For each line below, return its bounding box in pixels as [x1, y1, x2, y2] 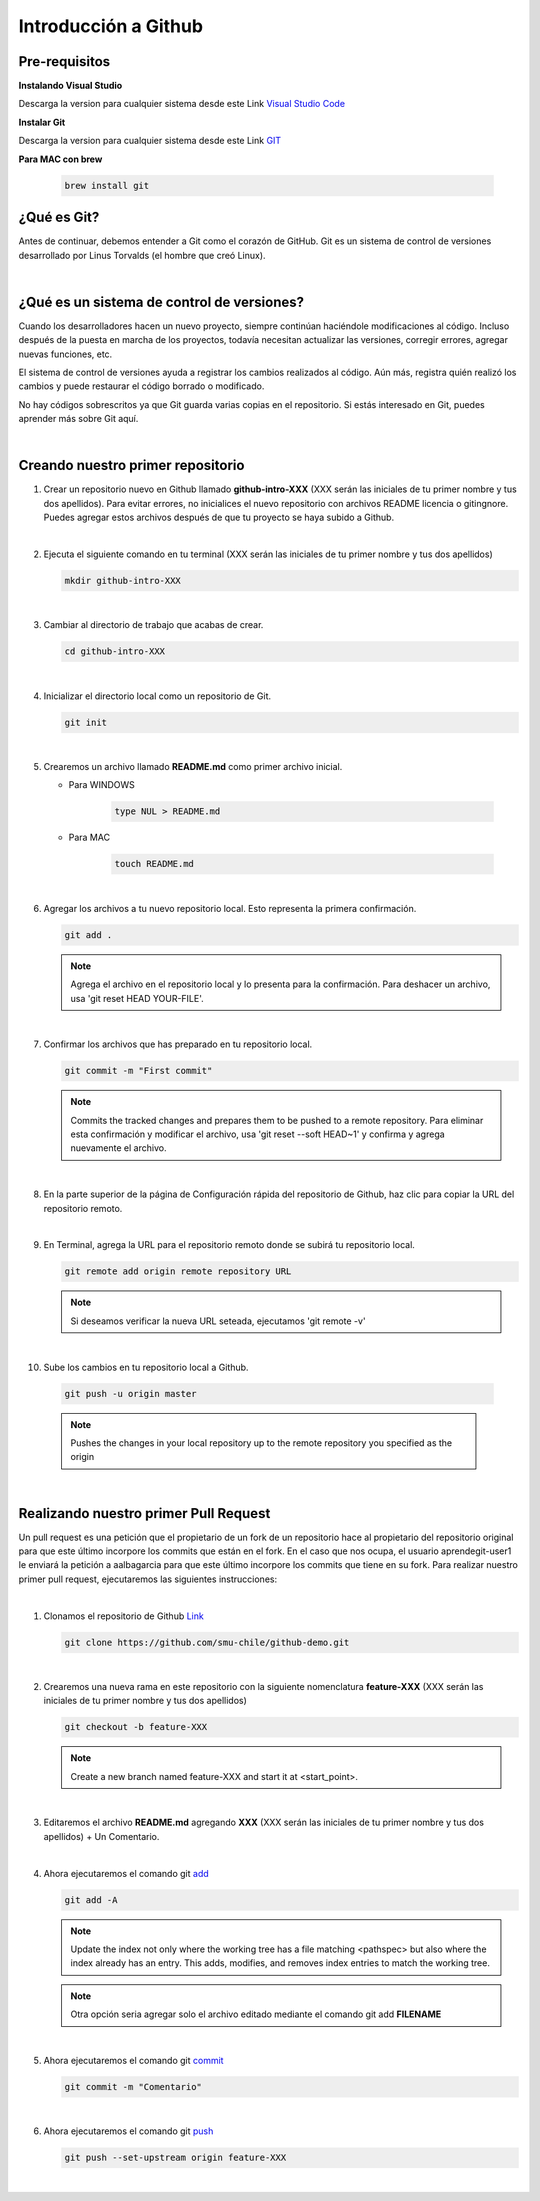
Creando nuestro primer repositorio [18, 457, 245, 474]
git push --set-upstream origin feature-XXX [64, 2152, 287, 2164]
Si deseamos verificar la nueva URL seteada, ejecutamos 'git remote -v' [70, 1315, 366, 1327]
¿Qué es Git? [18, 209, 100, 226]
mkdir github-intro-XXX [64, 575, 182, 586]
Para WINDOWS [68, 779, 135, 791]
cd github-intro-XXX [64, 646, 165, 657]
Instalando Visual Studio [18, 80, 123, 92]
